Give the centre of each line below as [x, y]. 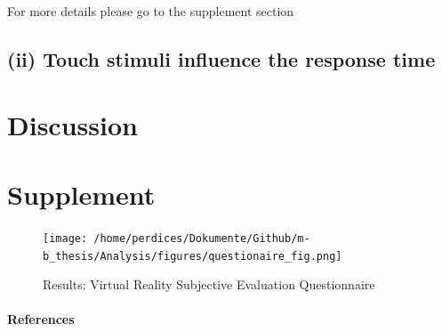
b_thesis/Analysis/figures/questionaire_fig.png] [193, 256]
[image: [65, 238]
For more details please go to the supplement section [151, 11]
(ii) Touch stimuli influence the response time [221, 58]
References [41, 319]
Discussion [72, 124]
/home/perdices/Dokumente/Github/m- [202, 238]
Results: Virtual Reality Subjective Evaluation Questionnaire [209, 284]
